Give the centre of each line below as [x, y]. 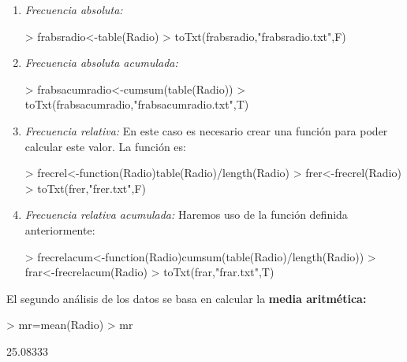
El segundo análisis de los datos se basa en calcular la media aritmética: [187, 298]
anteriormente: [60, 229]
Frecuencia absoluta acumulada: [101, 63]
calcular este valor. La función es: [105, 146]
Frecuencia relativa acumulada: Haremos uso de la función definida [186, 214]
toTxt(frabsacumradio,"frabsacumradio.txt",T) [137, 104]
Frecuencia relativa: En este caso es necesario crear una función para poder [206, 130]
